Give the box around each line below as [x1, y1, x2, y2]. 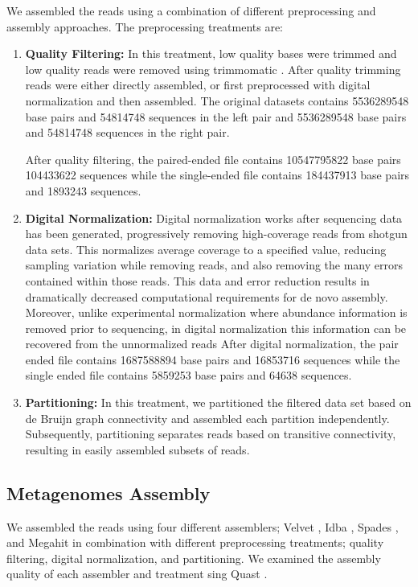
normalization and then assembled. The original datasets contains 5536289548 [25, 92, 409, 109]
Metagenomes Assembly [6, 480, 211, 505]
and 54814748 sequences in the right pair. [25, 124, 230, 141]
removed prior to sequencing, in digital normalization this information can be [25, 319, 407, 336]
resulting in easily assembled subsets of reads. [25, 441, 250, 458]
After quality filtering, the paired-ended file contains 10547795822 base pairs [25, 150, 401, 167]
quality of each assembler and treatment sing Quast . [6, 565, 268, 582]
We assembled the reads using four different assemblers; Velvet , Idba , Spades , [6, 518, 399, 535]
